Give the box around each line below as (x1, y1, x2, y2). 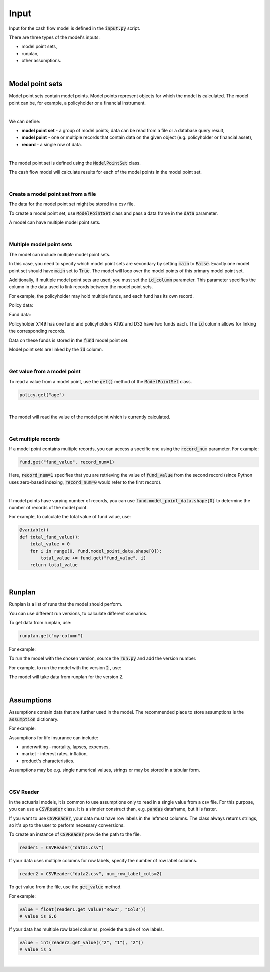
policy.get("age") (19, 392, 65, 398)
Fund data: (9, 311, 31, 317)
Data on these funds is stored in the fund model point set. (9, 337, 129, 343)
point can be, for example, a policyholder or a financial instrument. (9, 100, 146, 106)
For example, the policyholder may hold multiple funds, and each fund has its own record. (9, 293, 194, 299)
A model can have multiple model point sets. (9, 219, 101, 225)
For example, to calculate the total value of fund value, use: (9, 514, 131, 520)
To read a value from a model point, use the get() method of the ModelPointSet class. (9, 378, 192, 384)
